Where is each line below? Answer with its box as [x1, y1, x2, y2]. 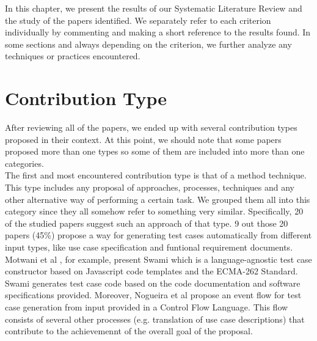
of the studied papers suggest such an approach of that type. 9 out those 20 [5, 216, 288, 229]
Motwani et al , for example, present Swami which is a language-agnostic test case [5, 252, 312, 265]
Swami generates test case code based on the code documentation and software [5, 276, 301, 289]
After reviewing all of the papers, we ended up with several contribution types [5, 121, 297, 134]
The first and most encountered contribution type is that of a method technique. [5, 169, 307, 182]
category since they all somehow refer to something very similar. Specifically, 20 [5, 205, 304, 218]
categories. [5, 156, 44, 169]
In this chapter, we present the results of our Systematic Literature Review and [5, 2, 302, 14]
